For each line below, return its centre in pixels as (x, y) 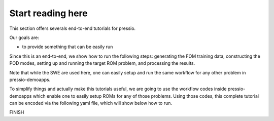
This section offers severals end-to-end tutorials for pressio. (73, 28)
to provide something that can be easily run (67, 47)
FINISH (17, 112)
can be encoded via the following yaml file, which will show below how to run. (91, 103)
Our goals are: (24, 37)
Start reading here (49, 13)
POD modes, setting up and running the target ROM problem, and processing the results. (102, 63)
